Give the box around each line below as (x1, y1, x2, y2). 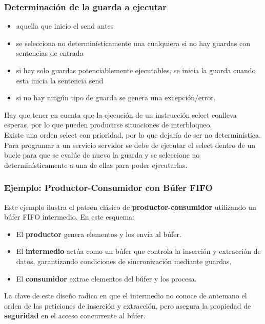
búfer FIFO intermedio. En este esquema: (4, 211, 134, 222)
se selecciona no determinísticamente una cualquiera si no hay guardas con (16, 37, 251, 48)
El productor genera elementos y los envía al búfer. (16, 228, 181, 239)
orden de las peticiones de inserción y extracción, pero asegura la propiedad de (4, 300, 251, 311)
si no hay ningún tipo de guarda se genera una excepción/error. (16, 92, 216, 103)
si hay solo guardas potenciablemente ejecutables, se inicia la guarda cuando (16, 65, 256, 75)
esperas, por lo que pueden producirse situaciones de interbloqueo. (4, 119, 212, 130)
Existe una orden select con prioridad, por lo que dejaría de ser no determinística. (4, 129, 261, 140)
